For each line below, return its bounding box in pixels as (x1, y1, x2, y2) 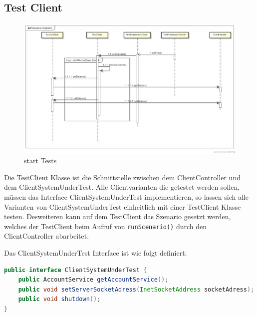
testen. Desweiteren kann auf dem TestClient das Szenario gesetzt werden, (4, 211, 231, 222)
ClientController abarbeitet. (4, 231, 89, 241)
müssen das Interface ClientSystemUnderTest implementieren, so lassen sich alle (4, 192, 249, 202)
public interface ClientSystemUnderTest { (4, 266, 147, 274)
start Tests (24, 155, 57, 166)
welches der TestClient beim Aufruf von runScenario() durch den (4, 221, 207, 231)
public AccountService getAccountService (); (18, 276, 169, 284)
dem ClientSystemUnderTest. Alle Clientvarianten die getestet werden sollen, (4, 182, 240, 192)
